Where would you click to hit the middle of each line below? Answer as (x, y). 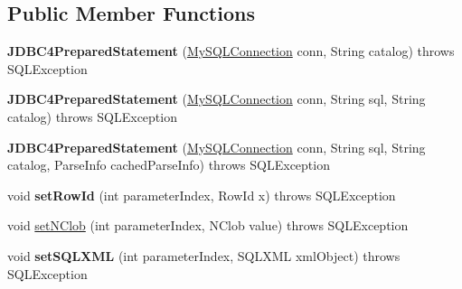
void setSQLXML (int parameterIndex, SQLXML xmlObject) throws (204, 255)
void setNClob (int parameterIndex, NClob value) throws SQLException (208, 225)
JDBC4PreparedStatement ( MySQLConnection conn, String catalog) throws (231, 51)
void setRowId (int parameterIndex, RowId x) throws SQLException (202, 195)
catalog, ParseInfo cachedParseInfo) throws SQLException (169, 165)
